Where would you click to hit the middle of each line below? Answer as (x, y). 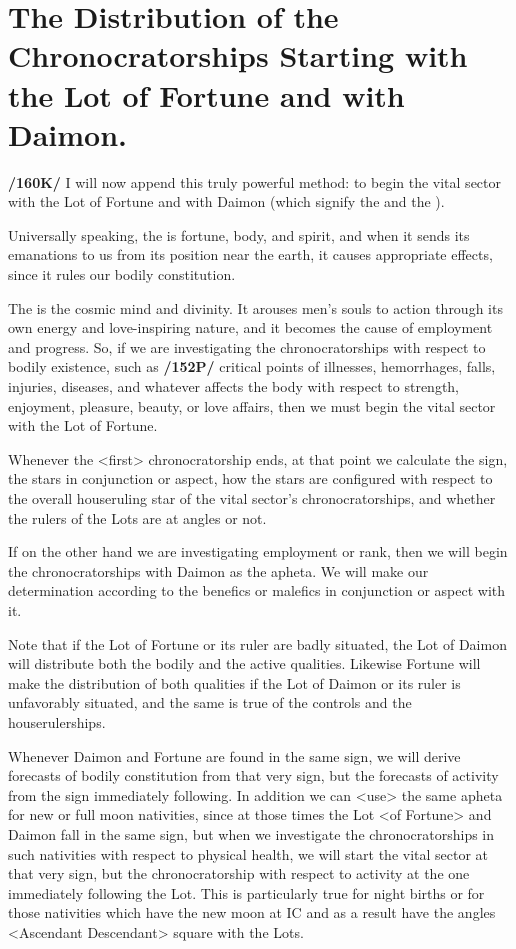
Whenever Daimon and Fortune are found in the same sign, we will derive (234, 755)
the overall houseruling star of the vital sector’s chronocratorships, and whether (252, 498)
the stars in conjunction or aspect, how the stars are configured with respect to (250, 478)
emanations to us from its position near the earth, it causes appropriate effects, (250, 254)
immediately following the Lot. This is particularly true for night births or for (246, 892)
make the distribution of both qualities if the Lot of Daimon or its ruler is (234, 682)
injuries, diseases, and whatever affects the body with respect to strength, (234, 386)
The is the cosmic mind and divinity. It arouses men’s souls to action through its (255, 307)
